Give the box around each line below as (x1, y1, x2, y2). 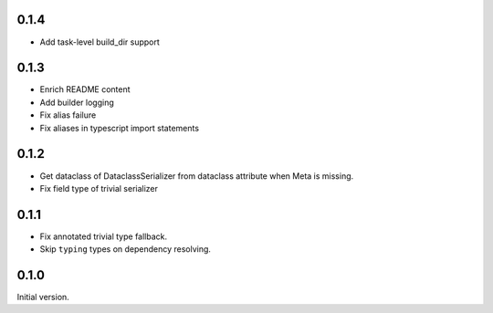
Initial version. (16, 292, 70, 303)
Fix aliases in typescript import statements (39, 122, 200, 133)
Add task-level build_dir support (39, 37, 160, 47)
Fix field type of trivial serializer (39, 183, 159, 193)
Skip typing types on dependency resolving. (39, 244, 212, 255)
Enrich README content (39, 84, 131, 95)
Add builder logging (39, 97, 114, 108)
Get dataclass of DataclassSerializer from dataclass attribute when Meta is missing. (39, 170, 354, 182)
